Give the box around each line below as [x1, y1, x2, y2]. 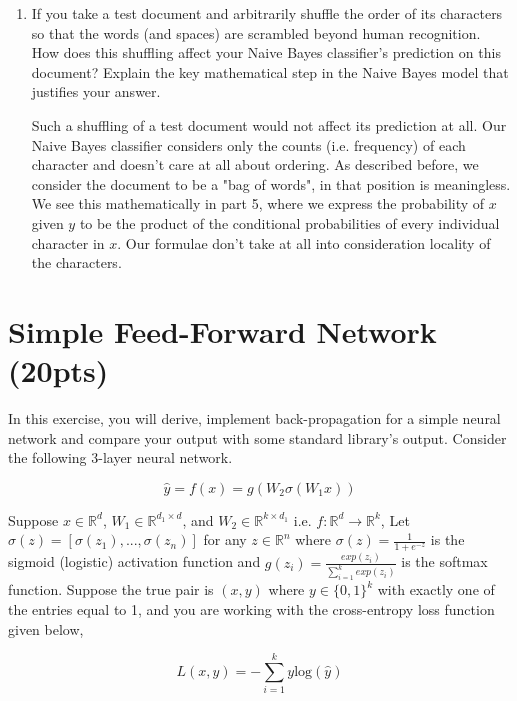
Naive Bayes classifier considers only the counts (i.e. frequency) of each [31, 134, 466, 155]
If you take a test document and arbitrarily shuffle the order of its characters [31, 3, 503, 23]
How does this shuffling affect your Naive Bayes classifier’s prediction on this [31, 42, 501, 63]
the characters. [31, 252, 122, 273]
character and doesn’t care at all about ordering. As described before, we [31, 154, 479, 175]
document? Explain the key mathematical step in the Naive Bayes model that [31, 61, 509, 82]
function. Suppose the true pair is [8, 579, 214, 600]
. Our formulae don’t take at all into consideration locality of [117, 232, 491, 253]
